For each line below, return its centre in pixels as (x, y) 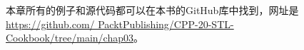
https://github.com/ (50, 24)
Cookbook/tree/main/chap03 (70, 38)
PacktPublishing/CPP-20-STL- (166, 24)
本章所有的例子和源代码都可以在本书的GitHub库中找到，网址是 (152, 10)
